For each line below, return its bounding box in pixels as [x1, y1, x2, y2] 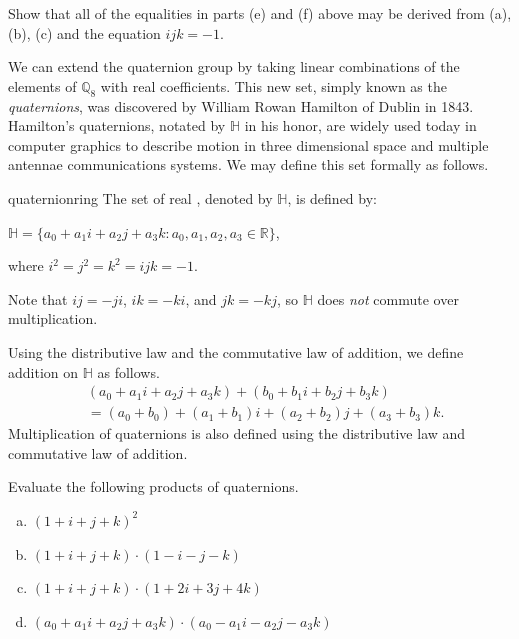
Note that [8, 288, 68, 309]
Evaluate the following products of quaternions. [8, 476, 299, 497]
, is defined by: [287, 187, 377, 208]
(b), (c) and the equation [8, 22, 161, 43]
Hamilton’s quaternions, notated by [8, 115, 226, 136]
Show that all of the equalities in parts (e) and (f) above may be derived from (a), [8, 3, 512, 23]
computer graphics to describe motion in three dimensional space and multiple [8, 134, 489, 155]
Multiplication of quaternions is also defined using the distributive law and [8, 423, 466, 444]
